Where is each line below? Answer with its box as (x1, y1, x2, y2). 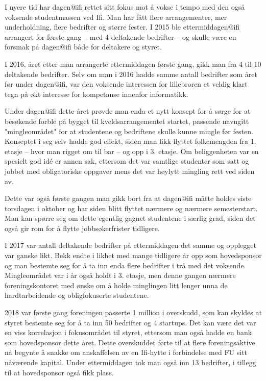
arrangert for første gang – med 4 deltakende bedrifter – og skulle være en (5, 31, 236, 42)
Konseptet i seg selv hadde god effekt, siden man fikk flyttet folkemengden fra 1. (5, 136, 256, 146)
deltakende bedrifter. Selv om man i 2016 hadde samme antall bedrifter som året (5, 68, 258, 79)
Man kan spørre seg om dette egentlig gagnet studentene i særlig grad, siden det (5, 213, 256, 223)
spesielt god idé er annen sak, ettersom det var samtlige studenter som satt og (5, 156, 249, 166)
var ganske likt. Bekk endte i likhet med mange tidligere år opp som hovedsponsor (5, 250, 262, 261)
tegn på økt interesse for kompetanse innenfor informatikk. (5, 88, 188, 99)
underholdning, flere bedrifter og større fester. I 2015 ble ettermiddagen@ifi (5, 21, 240, 32)
